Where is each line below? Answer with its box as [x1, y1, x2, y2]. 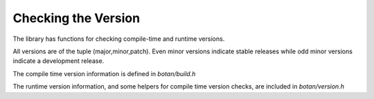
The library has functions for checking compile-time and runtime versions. [12, 35, 225, 43]
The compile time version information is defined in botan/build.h [12, 69, 196, 78]
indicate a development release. [12, 57, 105, 65]
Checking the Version [12, 10, 141, 26]
